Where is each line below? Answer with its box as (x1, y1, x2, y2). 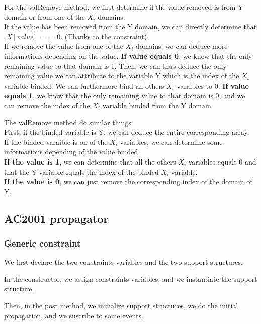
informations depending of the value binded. (4, 146, 140, 157)
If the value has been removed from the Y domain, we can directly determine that (4, 21, 257, 32)
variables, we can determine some (120, 136, 223, 147)
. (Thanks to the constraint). (60, 31, 149, 41)
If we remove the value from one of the (4, 41, 123, 51)
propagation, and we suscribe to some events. (4, 310, 143, 320)
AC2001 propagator (4, 210, 109, 226)
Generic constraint (4, 236, 81, 249)
